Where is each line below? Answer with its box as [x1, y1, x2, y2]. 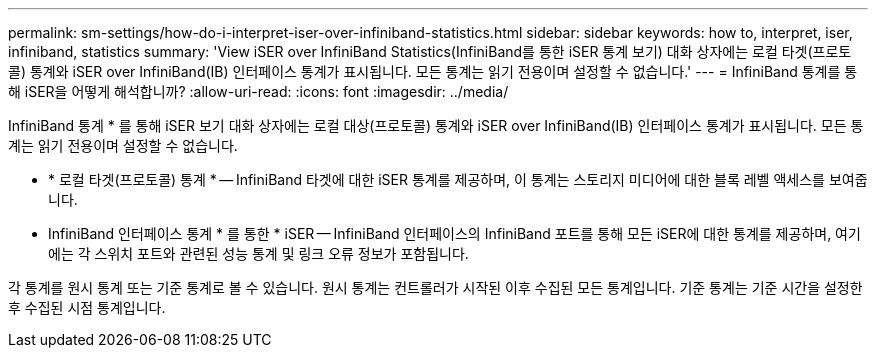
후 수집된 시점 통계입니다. [8, 299, 166, 316]
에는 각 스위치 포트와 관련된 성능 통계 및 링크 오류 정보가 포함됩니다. [48, 245, 469, 262]
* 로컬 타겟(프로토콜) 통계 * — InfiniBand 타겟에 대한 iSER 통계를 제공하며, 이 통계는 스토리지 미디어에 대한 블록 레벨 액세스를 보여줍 [48, 171, 868, 188]
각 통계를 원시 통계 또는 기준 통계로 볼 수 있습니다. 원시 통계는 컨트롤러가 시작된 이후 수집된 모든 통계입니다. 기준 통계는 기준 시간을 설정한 [8, 279, 863, 296]
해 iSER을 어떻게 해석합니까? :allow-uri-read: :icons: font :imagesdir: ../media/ [8, 83, 509, 100]
